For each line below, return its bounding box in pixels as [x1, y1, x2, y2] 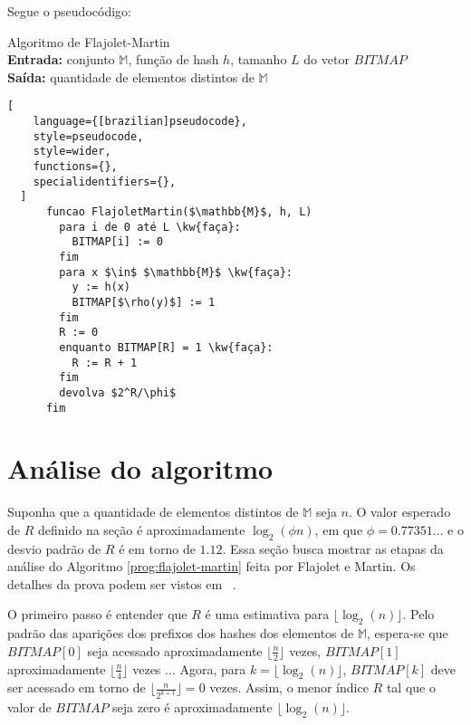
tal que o [386, 678, 436, 697]
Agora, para [179, 659, 246, 678]
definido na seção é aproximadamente [37, 520, 245, 539]
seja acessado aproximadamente [87, 641, 263, 660]
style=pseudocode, [33, 129, 144, 143]
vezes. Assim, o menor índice [209, 678, 369, 697]
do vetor [303, 50, 350, 69]
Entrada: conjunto [7, 50, 115, 69]
